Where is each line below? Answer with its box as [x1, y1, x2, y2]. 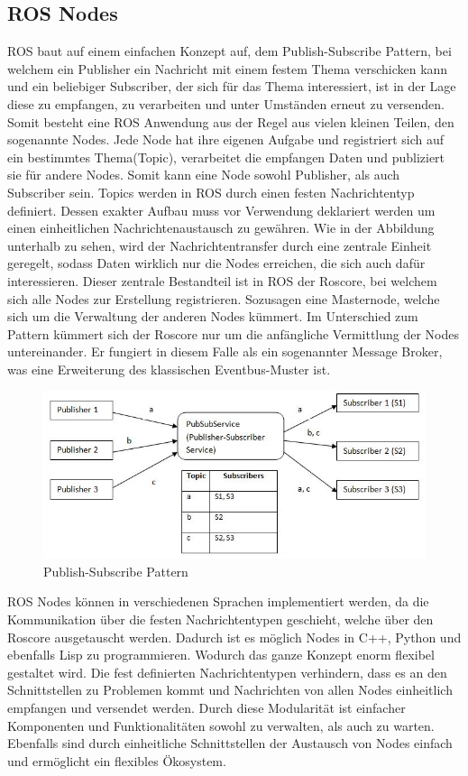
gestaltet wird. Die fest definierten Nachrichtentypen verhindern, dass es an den [7, 662, 447, 681]
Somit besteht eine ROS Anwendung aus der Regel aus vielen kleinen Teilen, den [7, 112, 454, 131]
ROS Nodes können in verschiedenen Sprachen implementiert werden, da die [7, 592, 429, 611]
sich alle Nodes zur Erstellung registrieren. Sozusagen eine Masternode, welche [7, 289, 440, 308]
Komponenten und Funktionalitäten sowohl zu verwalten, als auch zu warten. [7, 716, 435, 734]
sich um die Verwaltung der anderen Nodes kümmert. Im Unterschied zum [7, 307, 418, 326]
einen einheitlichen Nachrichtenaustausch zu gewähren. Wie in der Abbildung [7, 218, 435, 237]
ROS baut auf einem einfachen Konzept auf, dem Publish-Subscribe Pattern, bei [7, 42, 452, 60]
